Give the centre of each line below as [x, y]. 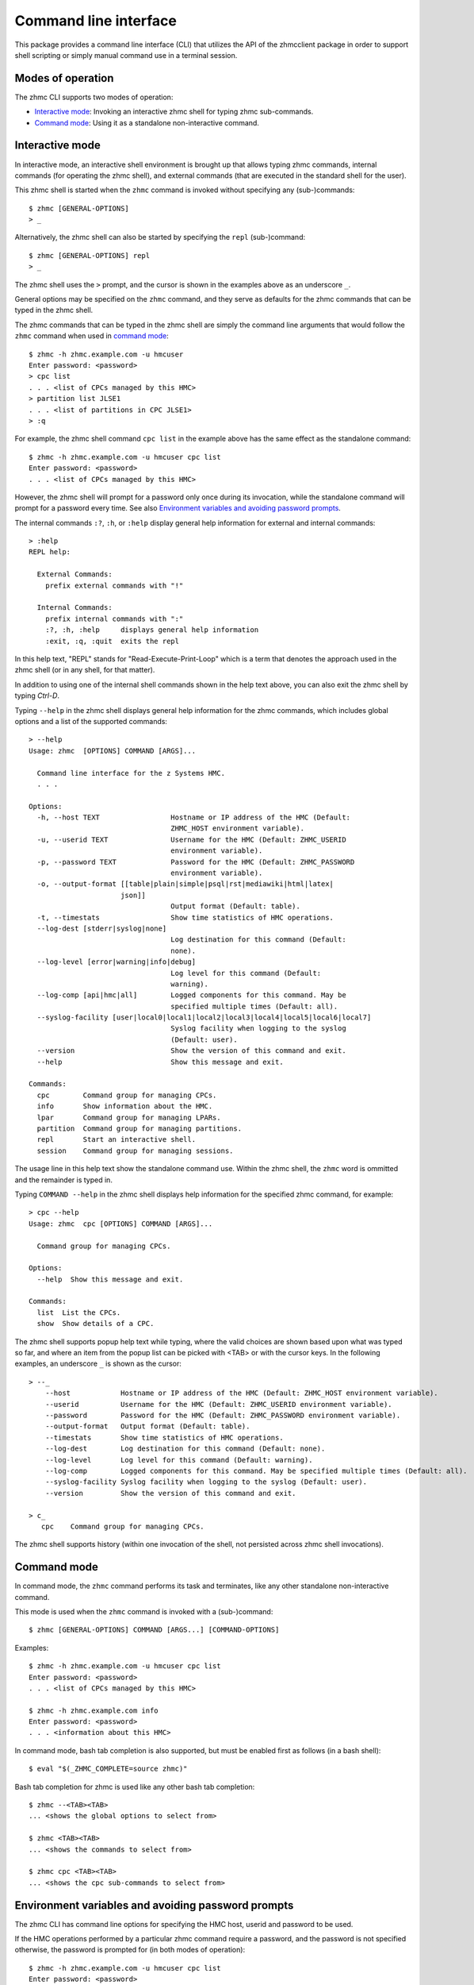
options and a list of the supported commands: [91, 721]
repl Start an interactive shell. [117, 1140]
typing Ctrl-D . [37, 696]
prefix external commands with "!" [114, 585]
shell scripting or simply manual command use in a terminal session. [126, 55]
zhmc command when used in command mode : [92, 336]
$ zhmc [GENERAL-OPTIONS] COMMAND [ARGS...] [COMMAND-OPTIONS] [154, 1630]
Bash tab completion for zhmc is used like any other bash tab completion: [135, 1786]
